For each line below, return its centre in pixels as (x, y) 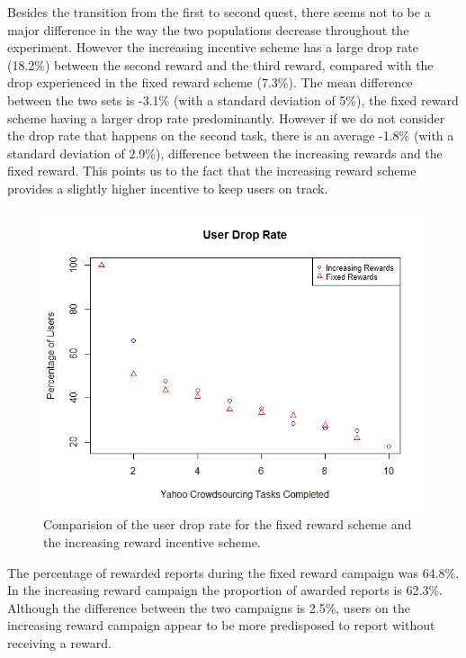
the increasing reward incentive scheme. (152, 541)
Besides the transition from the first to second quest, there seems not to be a (219, 12)
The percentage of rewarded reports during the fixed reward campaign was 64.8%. (233, 572)
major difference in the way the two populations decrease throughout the (208, 29)
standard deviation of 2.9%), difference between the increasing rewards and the (225, 153)
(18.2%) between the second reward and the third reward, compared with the (220, 64)
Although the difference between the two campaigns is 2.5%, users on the (209, 607)
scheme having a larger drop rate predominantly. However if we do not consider (226, 117)
